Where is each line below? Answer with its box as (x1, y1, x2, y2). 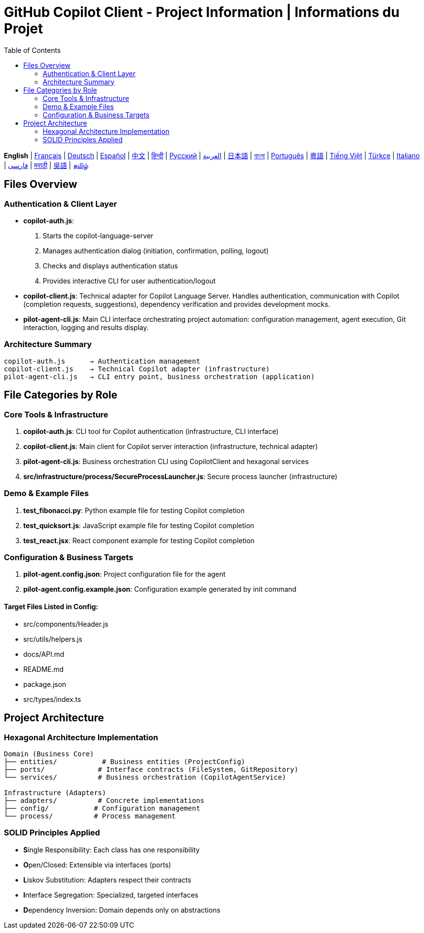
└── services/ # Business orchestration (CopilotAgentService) (4, 773, 286, 781)
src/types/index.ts (23, 695, 81, 703)
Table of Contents (4, 46, 61, 54)
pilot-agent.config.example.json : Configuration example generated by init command (23, 585, 296, 594)
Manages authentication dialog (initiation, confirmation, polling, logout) (43, 246, 269, 255)
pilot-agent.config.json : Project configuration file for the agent (23, 570, 226, 579)
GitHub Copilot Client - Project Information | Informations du (4, 4, 400, 20)
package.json (23, 680, 66, 688)
